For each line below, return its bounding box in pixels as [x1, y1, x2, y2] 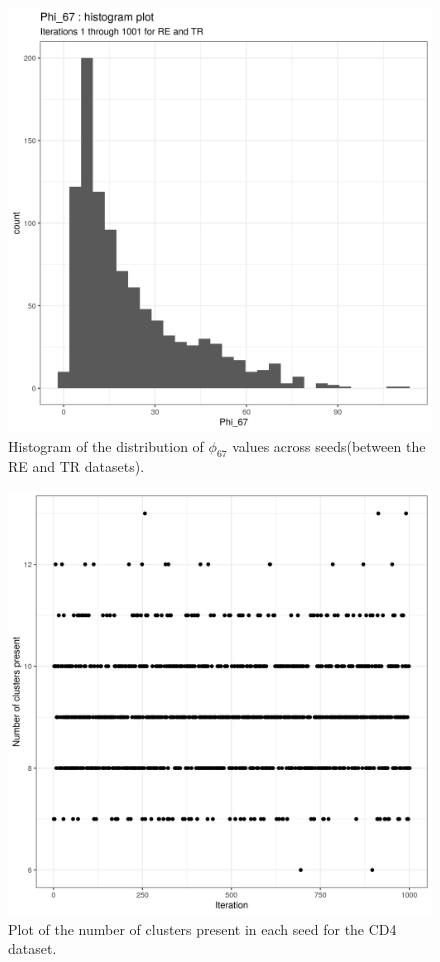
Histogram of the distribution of [8, 435, 204, 456]
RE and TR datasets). [8, 456, 145, 477]
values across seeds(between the [232, 435, 426, 456]
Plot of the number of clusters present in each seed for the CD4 [8, 918, 397, 939]
